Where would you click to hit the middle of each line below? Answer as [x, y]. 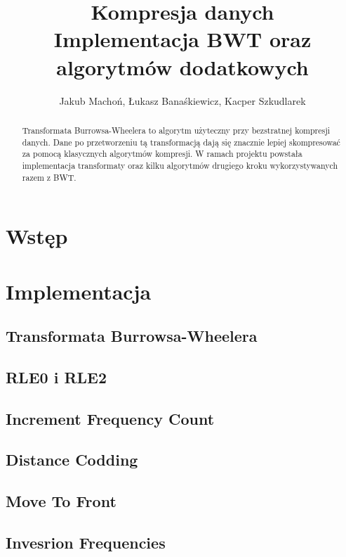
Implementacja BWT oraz [182, 39]
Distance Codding [72, 460]
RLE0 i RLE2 [56, 377]
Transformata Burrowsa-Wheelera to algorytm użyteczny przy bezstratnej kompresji [176, 130]
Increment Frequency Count [110, 418]
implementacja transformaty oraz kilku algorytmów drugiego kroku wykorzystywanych [180, 165]
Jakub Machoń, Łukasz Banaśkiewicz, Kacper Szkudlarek [182, 100]
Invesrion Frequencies [86, 543]
